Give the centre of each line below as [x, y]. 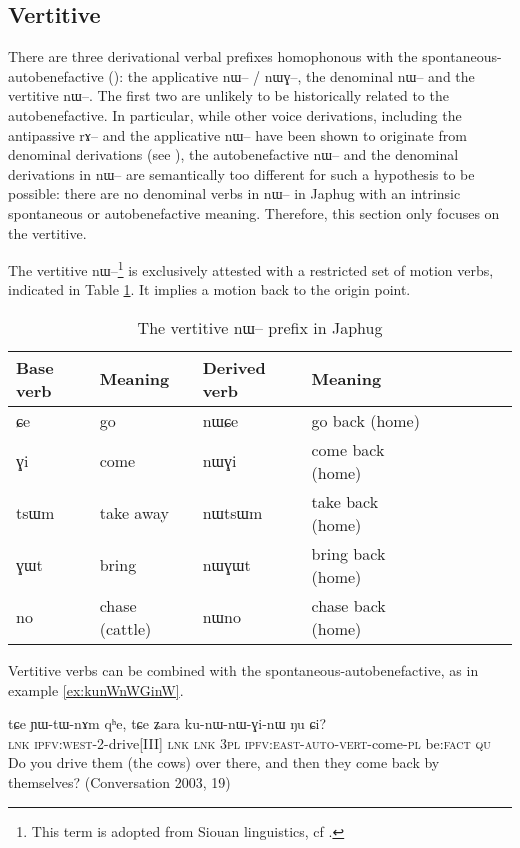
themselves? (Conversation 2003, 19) [119, 781]
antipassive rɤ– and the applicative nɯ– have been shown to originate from [237, 134]
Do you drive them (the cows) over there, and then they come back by [224, 762]
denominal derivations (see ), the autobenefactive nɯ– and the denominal [233, 154]
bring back [348, 553]
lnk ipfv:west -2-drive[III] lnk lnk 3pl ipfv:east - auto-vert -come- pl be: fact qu [249, 742]
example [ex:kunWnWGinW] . [96, 689]
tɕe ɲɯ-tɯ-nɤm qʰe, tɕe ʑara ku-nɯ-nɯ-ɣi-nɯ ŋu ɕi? [167, 723]
